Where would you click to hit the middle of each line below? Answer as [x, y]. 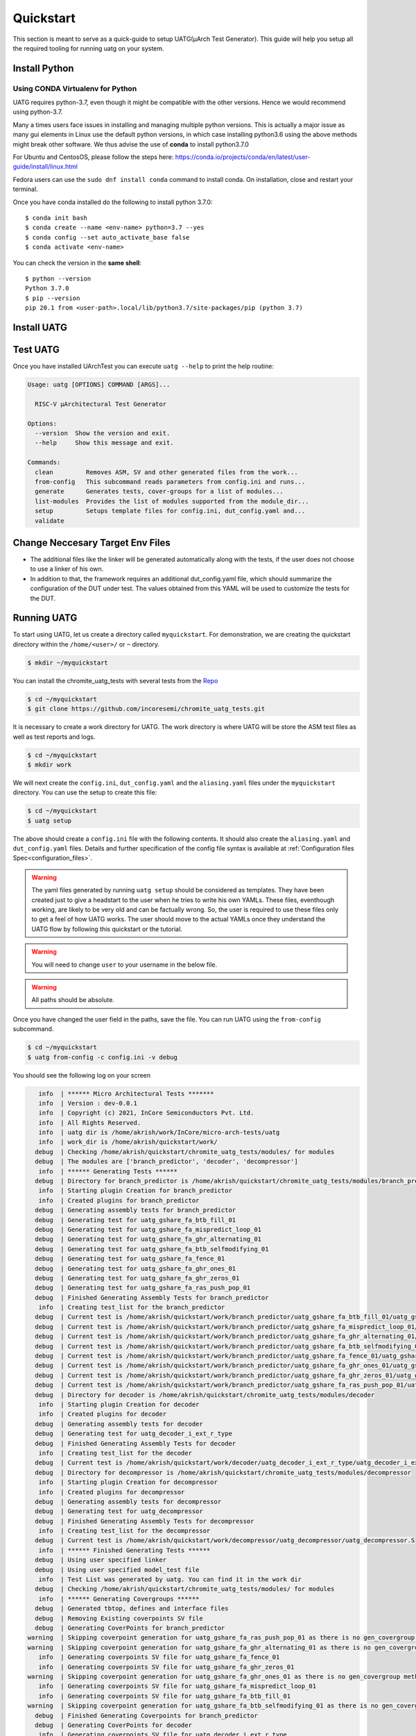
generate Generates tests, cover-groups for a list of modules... [159, 492]
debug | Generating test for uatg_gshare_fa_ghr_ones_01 [136, 1268]
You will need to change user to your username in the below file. [124, 965]
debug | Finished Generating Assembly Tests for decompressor [145, 1521]
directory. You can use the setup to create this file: [85, 792]
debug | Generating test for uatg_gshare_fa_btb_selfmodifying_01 [152, 1249]
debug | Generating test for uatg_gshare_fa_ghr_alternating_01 [148, 1239]
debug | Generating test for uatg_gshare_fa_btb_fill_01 [136, 1220]
